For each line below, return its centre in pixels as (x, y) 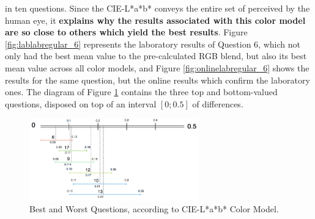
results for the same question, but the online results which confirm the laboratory (157, 80)
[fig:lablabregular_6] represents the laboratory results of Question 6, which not (153, 44)
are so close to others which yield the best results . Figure (126, 32)
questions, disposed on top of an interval (81, 103)
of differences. (218, 103)
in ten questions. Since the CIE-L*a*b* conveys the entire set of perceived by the (157, 8)
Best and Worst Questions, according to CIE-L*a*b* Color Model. (154, 209)
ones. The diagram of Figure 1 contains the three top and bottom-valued (141, 92)
